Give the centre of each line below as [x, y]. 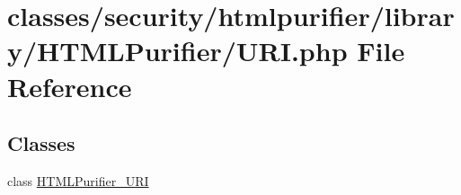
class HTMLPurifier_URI [78, 180]
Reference [70, 86]
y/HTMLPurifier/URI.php [177, 51]
